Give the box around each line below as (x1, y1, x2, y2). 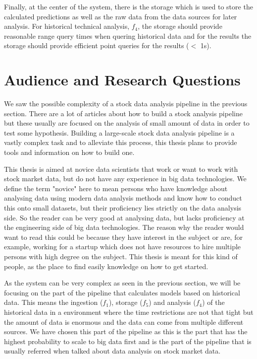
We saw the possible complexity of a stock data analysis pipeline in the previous (4, 98, 248, 109)
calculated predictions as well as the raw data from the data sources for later (4, 11, 237, 21)
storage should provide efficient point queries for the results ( (4, 40, 189, 51)
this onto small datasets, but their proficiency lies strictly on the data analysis (4, 203, 242, 213)
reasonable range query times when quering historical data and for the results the (4, 30, 252, 41)
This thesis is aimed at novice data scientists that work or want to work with (4, 163, 238, 174)
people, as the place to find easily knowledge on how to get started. (4, 261, 208, 271)
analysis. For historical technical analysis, (4, 21, 130, 31)
